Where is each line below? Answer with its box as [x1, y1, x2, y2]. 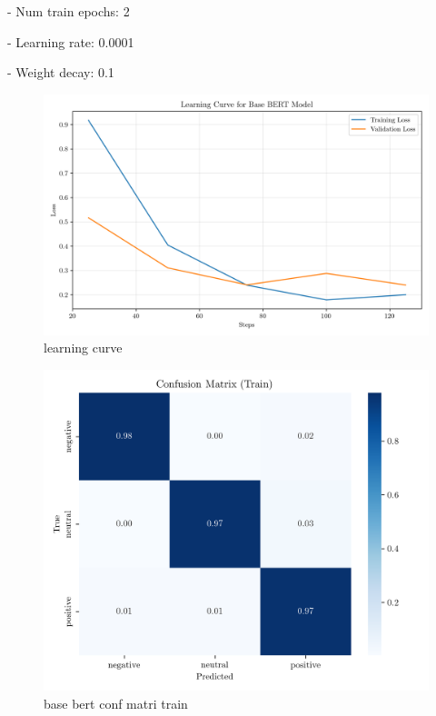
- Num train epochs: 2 [7, 2, 130, 20]
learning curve [44, 338, 123, 357]
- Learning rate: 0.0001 [7, 32, 134, 51]
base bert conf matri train [44, 693, 188, 712]
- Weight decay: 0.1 [7, 63, 114, 82]
